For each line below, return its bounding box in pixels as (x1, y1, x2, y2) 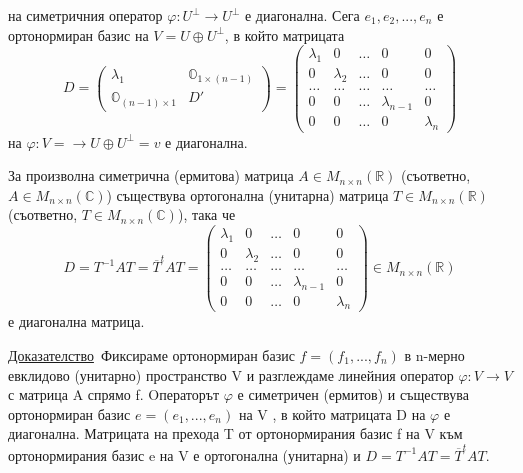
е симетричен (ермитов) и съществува (237, 384, 469, 405)
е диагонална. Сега (244, 5, 360, 25)
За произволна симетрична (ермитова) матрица (8, 165, 294, 186)
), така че (177, 204, 236, 225)
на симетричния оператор (8, 5, 163, 25)
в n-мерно (404, 344, 465, 365)
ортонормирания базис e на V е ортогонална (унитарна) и (8, 444, 361, 465)
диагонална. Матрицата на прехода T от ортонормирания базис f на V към (8, 423, 463, 444)
